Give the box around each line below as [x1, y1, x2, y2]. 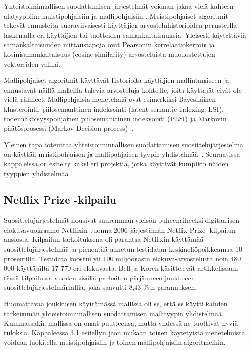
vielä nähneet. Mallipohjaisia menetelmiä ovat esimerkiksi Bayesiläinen [4, 94, 216, 104]
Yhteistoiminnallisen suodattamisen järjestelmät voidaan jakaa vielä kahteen [4, 1, 234, 11]
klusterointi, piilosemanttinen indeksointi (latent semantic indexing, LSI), [4, 103, 224, 114]
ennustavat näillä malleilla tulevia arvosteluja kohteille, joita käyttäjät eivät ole [4, 84, 242, 94]
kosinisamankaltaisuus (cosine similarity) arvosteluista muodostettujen [4, 48, 215, 59]
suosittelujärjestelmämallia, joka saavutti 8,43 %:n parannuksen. [4, 282, 197, 292]
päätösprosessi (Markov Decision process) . [4, 123, 134, 133]
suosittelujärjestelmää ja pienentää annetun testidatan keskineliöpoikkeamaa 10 [4, 244, 242, 254]
